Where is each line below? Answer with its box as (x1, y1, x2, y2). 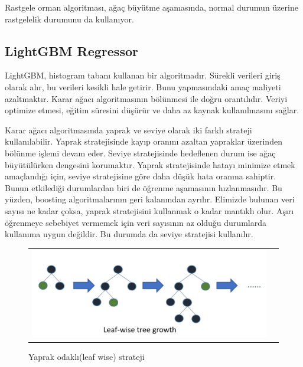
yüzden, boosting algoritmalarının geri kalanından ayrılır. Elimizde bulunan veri (5, 193, 295, 205)
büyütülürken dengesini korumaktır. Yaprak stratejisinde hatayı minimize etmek (5, 158, 295, 171)
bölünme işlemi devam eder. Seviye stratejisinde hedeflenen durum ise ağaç (5, 146, 276, 159)
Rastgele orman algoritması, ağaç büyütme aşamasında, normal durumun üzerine (5, 1, 298, 13)
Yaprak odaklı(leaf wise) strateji (28, 350, 145, 362)
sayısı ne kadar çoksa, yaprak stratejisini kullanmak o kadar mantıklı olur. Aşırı (5, 204, 294, 217)
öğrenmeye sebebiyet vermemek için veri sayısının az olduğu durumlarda (5, 216, 266, 228)
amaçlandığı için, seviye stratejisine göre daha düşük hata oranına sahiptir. (5, 170, 276, 182)
